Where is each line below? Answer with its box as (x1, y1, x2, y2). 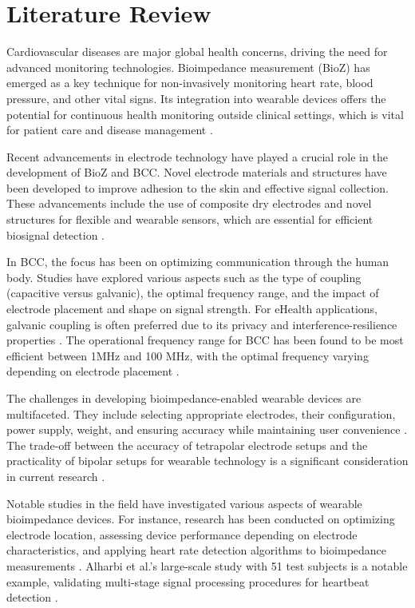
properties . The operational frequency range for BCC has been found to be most (6, 332, 404, 348)
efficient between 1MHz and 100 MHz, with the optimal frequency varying (6, 347, 369, 364)
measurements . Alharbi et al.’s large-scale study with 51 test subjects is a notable (6, 557, 408, 574)
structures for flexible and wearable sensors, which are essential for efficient (6, 211, 373, 228)
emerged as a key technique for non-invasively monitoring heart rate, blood (6, 74, 373, 91)
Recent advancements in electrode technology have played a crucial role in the (6, 148, 388, 165)
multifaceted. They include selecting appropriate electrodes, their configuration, (6, 405, 396, 422)
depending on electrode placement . (6, 363, 180, 380)
